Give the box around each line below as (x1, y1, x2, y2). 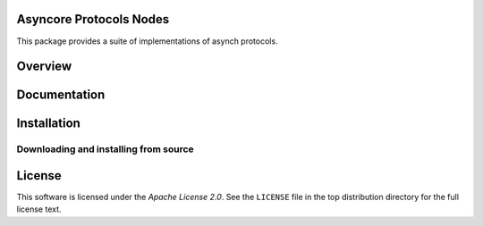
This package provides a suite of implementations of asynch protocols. (16, 36, 278, 46)
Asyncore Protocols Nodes (16, 12, 170, 27)
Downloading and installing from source (16, 143, 194, 155)
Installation (16, 116, 80, 131)
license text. (16, 204, 62, 214)
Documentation (16, 88, 106, 103)
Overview (16, 59, 72, 74)
